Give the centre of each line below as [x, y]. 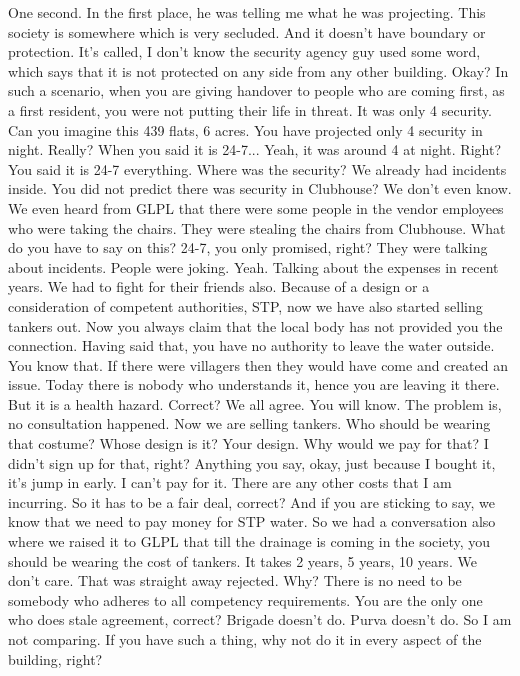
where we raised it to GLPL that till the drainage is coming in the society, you [249, 541]
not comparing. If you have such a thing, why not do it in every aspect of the [245, 639]
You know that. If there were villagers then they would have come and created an [258, 364]
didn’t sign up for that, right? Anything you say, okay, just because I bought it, [252, 462]
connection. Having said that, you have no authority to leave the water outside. [251, 345]
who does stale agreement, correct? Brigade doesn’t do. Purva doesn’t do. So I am [260, 619]
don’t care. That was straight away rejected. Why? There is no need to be [235, 580]
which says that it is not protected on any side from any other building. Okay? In [258, 70]
